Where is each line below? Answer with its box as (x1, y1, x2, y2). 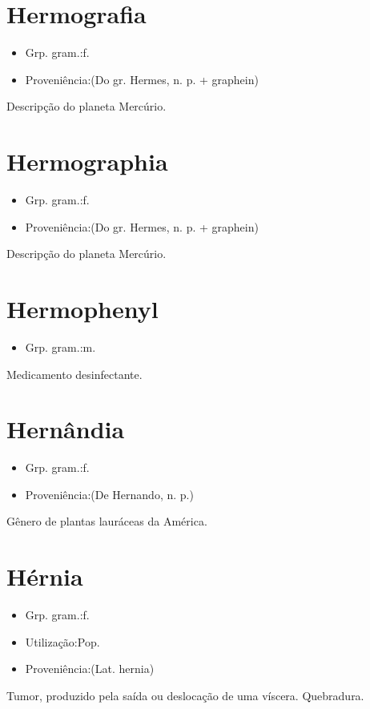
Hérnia (6, 560, 83, 593)
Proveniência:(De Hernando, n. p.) (25, 485, 194, 502)
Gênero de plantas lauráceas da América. (6, 513, 207, 530)
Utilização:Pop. (25, 633, 100, 650)
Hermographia (6, 145, 168, 178)
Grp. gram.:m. (25, 338, 96, 355)
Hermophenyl (6, 292, 159, 324)
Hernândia (6, 413, 125, 445)
